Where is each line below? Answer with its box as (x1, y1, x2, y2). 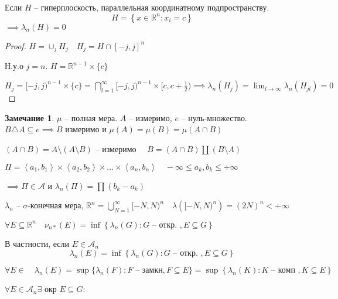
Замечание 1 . (5, 111, 54, 123)
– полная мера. (64, 111, 118, 123)
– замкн (135, 266, 163, 275)
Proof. (5, 39, 26, 51)
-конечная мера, (28, 199, 84, 211)
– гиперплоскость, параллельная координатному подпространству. (34, 1, 269, 13)
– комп (271, 266, 295, 275)
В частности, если (5, 237, 70, 249)
